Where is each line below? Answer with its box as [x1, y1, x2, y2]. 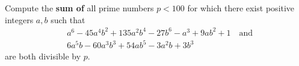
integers [5, 13, 34, 26]
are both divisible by [5, 50, 81, 62]
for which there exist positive [187, 2, 295, 14]
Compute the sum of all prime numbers [5, 2, 154, 14]
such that [51, 13, 85, 26]
